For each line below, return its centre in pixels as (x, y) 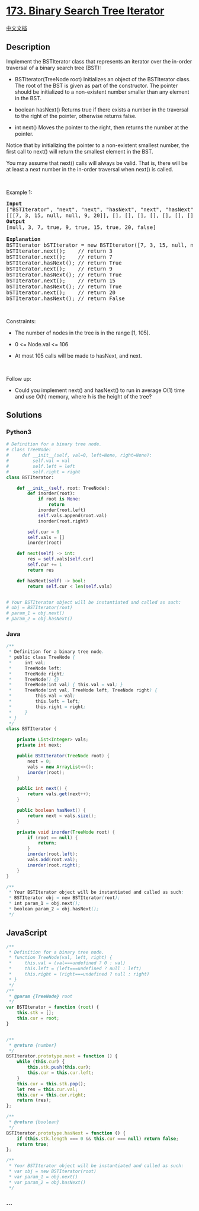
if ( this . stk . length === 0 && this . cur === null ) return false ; (98, 1139)
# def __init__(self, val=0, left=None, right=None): (79, 455)
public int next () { (42, 789)
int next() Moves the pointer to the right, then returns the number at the (101, 127)
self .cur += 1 (45, 565)
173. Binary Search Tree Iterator (85, 11)
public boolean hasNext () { (51, 811)
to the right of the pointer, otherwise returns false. (76, 116)
